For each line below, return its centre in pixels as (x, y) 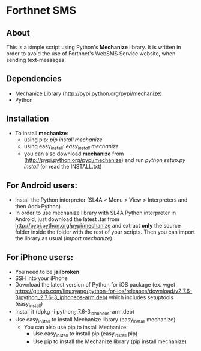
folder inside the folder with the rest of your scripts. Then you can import (105, 232)
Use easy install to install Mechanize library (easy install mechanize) (95, 320)
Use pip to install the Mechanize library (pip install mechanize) (110, 341)
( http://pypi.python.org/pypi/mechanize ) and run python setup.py (105, 160)
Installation (28, 119)
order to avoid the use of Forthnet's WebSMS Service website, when (91, 54)
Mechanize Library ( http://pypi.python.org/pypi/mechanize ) (88, 93)
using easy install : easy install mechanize (71, 147)
